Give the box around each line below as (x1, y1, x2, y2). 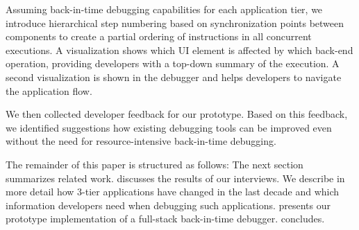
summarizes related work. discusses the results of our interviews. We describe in (6, 170, 345, 185)
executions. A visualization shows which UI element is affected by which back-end (6, 42, 353, 57)
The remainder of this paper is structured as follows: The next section (6, 157, 303, 171)
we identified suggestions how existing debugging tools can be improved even (6, 120, 332, 134)
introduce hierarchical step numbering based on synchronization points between (6, 15, 344, 30)
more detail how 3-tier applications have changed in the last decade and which (6, 184, 340, 199)
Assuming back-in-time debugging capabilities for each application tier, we (6, 2, 323, 16)
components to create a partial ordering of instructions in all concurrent (6, 29, 312, 44)
